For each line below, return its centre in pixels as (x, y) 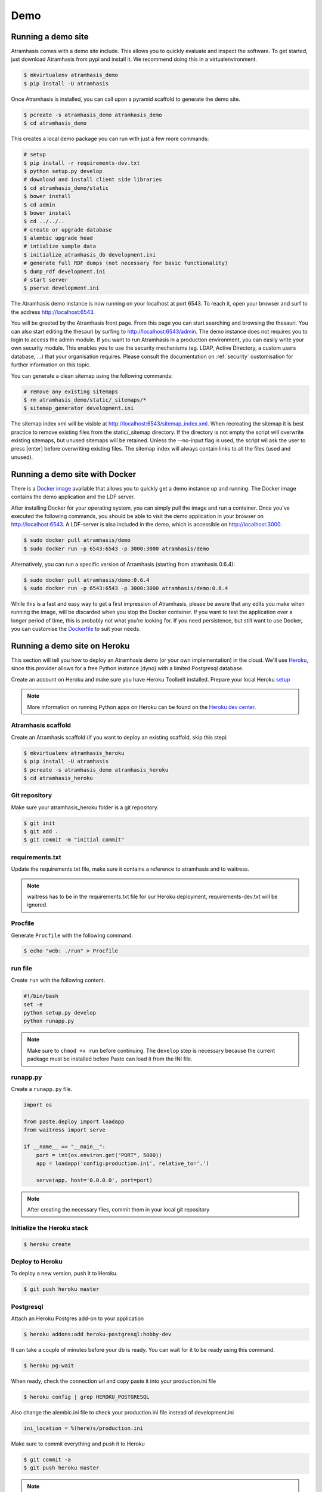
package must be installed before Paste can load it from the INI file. (110, 1059)
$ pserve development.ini (61, 288)
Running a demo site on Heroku (70, 646)
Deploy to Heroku (37, 1262)
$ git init (39, 823)
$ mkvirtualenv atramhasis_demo (71, 75)
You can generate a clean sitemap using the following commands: (92, 375)
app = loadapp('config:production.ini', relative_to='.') (123, 1163)
